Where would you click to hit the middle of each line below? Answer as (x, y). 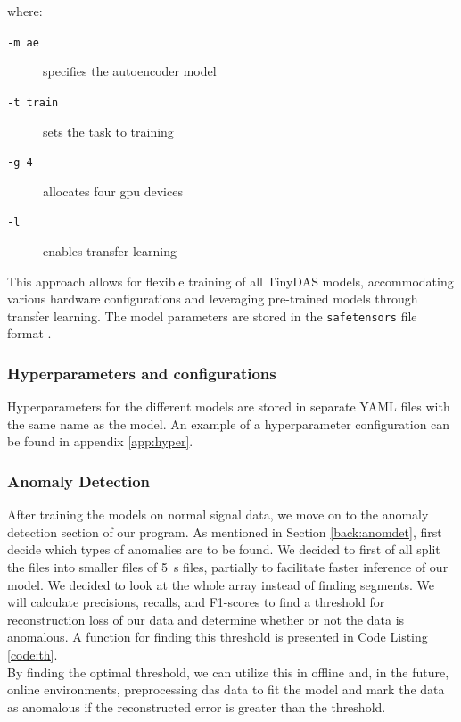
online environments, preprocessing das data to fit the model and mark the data (226, 689)
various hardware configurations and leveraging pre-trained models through (213, 299)
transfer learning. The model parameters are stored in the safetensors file (212, 315)
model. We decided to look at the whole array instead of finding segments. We (221, 584)
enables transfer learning (110, 251)
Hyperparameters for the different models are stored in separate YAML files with (229, 407)
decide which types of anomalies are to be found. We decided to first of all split (224, 549)
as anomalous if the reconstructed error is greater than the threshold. (197, 706)
